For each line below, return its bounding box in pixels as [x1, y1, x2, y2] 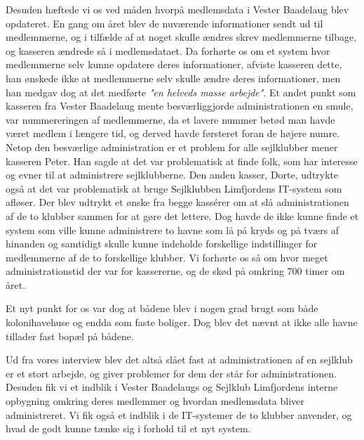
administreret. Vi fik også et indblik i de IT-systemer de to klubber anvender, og [6, 407, 352, 422]
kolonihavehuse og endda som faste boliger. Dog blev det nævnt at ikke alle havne [6, 315, 358, 330]
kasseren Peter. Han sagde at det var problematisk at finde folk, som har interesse [6, 153, 358, 168]
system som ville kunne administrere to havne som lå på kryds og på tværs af [6, 222, 339, 237]
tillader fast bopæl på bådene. [6, 328, 134, 343]
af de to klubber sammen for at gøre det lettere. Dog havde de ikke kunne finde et [6, 208, 359, 223]
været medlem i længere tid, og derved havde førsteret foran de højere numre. [6, 126, 339, 141]
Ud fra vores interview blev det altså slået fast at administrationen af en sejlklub [6, 352, 353, 367]
